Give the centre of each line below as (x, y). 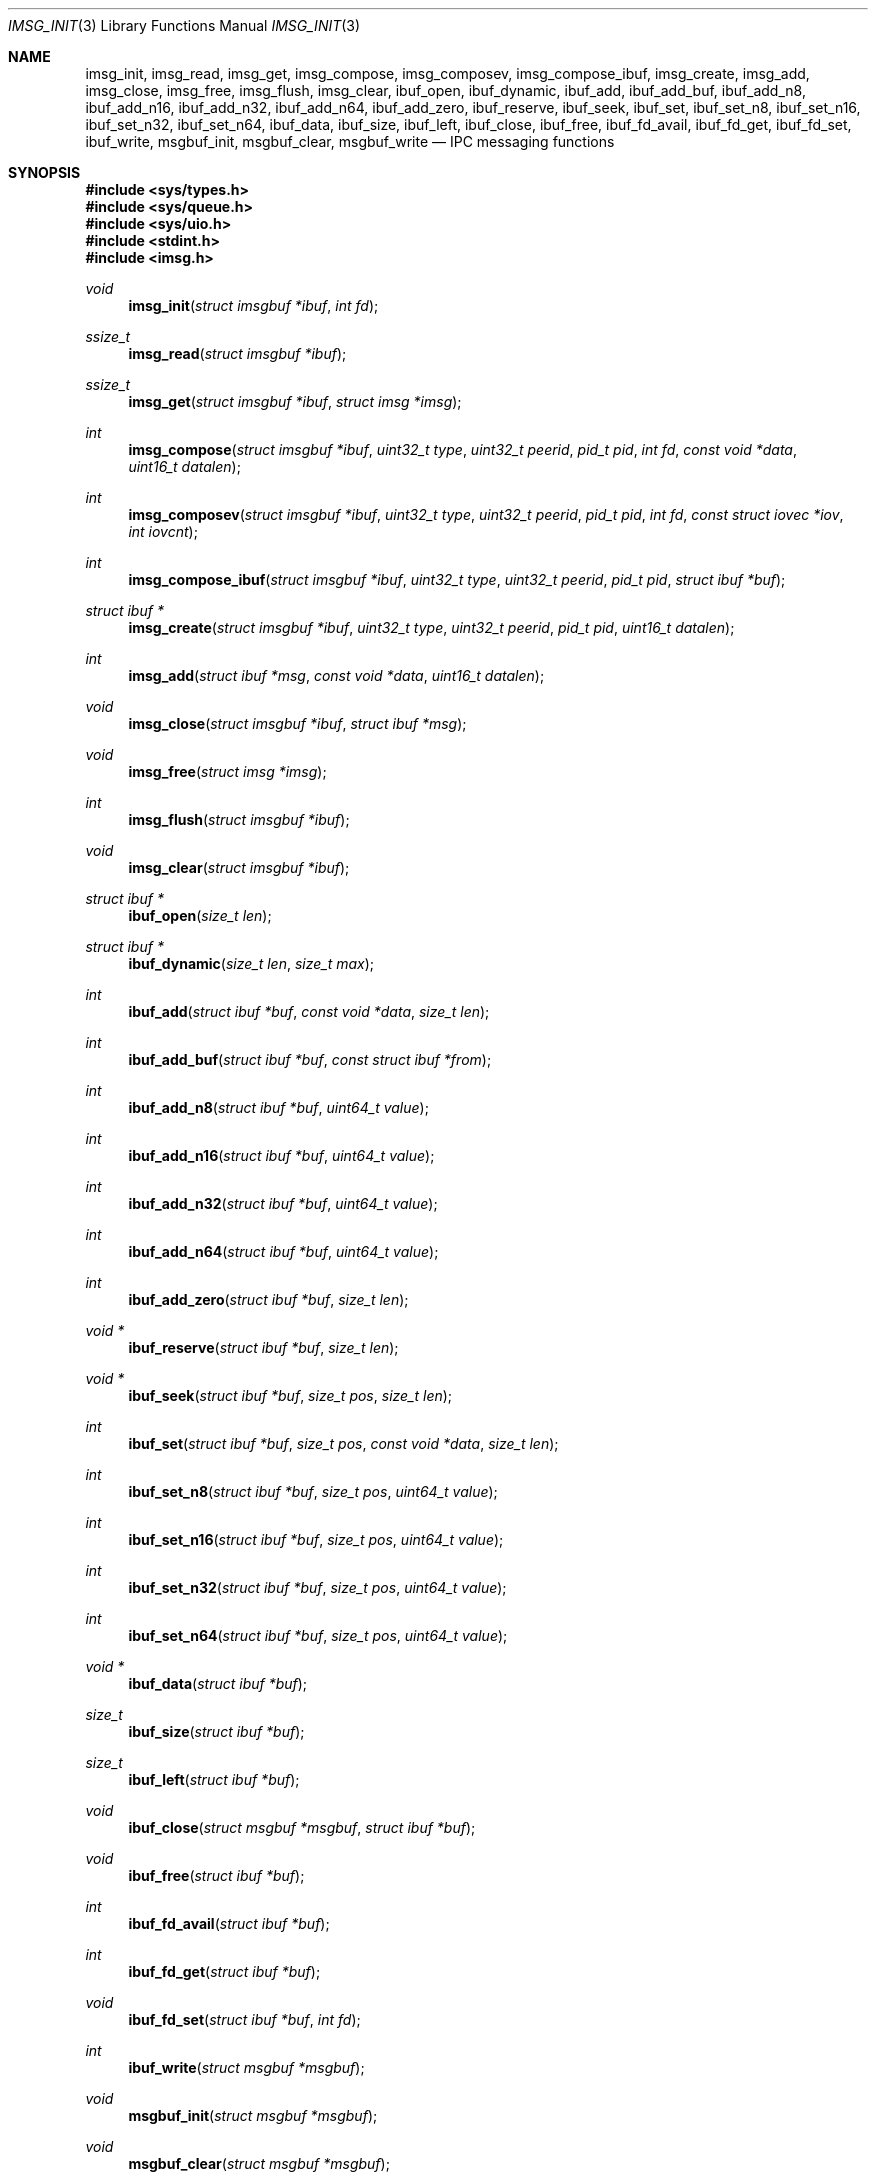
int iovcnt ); (163, 531)
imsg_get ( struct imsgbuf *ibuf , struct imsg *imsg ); (295, 401)
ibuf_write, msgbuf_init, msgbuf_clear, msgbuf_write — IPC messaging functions (350, 141)
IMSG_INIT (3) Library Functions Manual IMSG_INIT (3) (184, 25)
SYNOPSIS (44, 172)
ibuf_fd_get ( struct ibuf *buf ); (224, 1971)
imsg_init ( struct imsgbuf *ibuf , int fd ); (253, 305)
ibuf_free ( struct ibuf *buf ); (216, 1875)
